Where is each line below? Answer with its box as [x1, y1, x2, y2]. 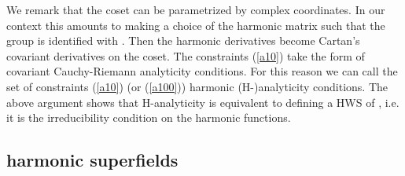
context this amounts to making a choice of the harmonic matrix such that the [6, 16, 385, 33]
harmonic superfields [6, 148, 179, 172]
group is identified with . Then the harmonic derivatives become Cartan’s [6, 32, 360, 49]
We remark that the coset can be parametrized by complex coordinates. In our [6, 2, 385, 17]
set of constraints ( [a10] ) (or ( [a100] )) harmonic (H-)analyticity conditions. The [6, 78, 388, 94]
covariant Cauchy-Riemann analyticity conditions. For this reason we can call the [6, 63, 398, 79]
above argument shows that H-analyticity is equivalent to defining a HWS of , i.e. [6, 93, 399, 110]
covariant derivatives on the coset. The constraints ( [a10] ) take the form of [6, 47, 365, 64]
